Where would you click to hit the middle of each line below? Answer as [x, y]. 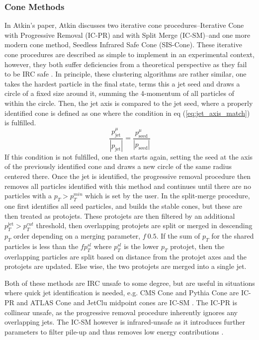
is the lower [141, 246]
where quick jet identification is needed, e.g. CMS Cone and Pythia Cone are [122, 293]
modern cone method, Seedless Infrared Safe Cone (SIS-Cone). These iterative [123, 44]
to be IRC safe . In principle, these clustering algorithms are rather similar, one [126, 74]
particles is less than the [42, 246]
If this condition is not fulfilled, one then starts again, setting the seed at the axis [129, 156]
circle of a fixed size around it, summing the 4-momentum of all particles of [119, 93]
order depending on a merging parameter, [77, 236]
